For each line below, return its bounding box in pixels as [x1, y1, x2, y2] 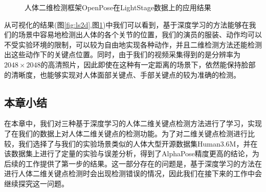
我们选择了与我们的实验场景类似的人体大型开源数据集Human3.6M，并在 [18, 138, 258, 149]
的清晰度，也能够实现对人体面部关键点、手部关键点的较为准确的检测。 [4, 69, 240, 80]
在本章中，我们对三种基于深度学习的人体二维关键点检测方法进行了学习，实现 [4, 118, 262, 129]
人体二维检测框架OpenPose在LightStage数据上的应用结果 [25, 2, 211, 12]
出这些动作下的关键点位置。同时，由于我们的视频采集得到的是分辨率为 [4, 49, 240, 60]
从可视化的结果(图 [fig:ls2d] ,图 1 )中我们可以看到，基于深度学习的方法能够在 [4, 19, 249, 30]
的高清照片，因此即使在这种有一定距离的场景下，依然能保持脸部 [40, 59, 256, 69]
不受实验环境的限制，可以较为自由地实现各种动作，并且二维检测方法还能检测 [4, 39, 262, 50]
